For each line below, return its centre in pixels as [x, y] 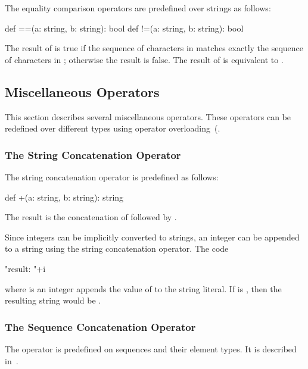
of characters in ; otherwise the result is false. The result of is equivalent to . [144, 59]
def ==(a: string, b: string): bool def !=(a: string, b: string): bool [124, 28]
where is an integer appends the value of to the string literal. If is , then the [143, 288]
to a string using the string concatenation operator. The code [117, 248]
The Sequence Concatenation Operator [100, 326]
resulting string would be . [53, 300]
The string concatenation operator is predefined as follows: [112, 176]
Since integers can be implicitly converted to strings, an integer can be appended [152, 237]
